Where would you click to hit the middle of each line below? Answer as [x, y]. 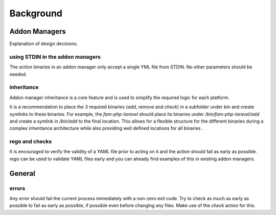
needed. [18, 74]
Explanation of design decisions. [44, 44]
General [22, 173]
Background [36, 13]
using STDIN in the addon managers [55, 57]
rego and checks [31, 141]
